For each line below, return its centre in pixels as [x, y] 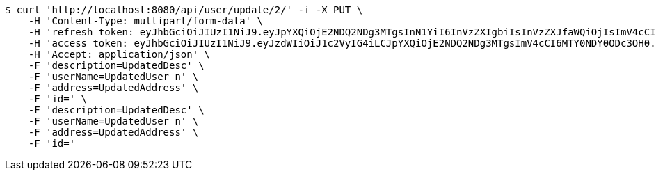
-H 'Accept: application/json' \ [119, 54]
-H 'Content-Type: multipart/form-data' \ [145, 21]
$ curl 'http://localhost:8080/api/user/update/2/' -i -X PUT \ [184, 10]
